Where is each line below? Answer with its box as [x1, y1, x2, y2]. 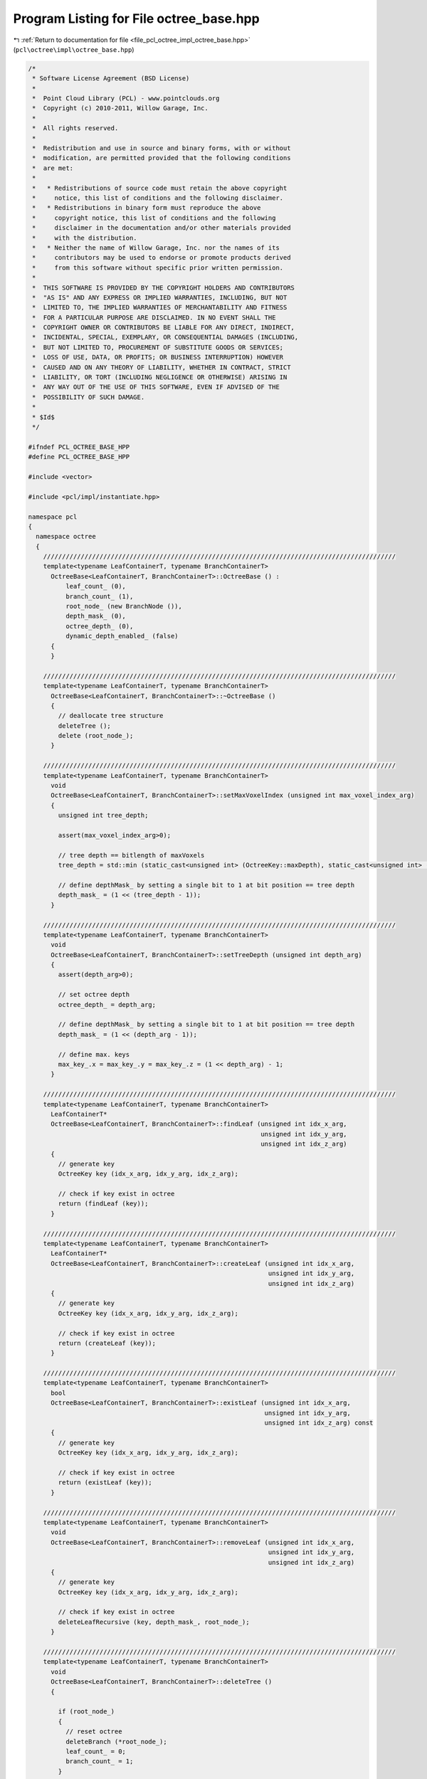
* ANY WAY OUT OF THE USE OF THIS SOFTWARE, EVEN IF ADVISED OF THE [32, 383, 280, 391]
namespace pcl [28, 512, 78, 521]
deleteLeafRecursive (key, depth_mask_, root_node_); [58, 1617, 250, 1626]
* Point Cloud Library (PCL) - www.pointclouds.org [32, 95, 220, 102]
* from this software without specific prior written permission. [32, 263, 284, 272]
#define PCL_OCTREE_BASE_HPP [28, 453, 130, 461]
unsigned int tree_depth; [58, 811, 149, 820]
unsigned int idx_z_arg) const [264, 1419, 374, 1427]
